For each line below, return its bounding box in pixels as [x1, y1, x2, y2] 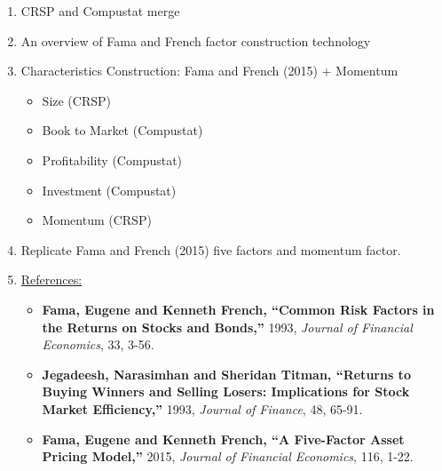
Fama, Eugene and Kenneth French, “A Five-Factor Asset [42, 429, 405, 448]
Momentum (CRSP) [42, 211, 152, 229]
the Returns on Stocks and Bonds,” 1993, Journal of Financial [42, 317, 413, 336]
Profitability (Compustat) [42, 150, 183, 169]
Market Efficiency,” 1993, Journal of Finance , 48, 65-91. [42, 399, 363, 418]
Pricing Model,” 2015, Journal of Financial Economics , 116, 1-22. [42, 447, 414, 466]
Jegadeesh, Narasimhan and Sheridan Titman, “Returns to [42, 364, 411, 383]
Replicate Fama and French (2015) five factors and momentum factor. [20, 240, 401, 259]
